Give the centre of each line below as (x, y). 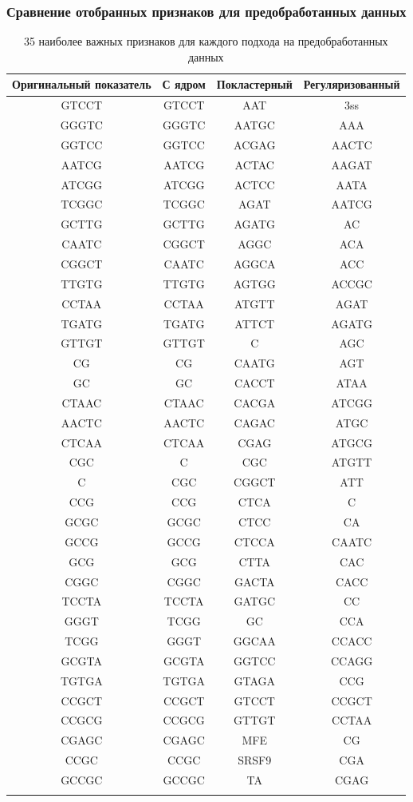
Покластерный (254, 84)
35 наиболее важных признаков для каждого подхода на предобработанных (206, 41)
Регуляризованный (352, 84)
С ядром (184, 84)
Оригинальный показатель (82, 84)
